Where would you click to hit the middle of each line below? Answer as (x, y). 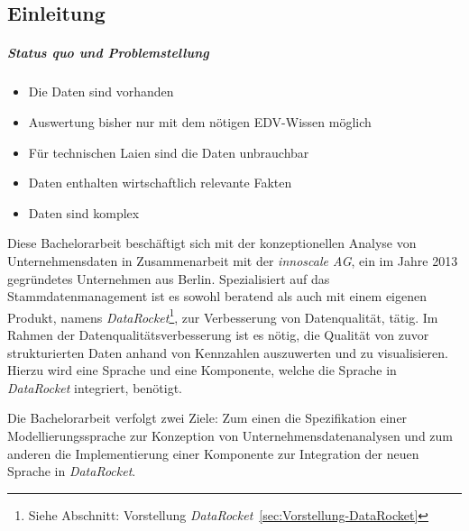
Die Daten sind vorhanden (101, 92)
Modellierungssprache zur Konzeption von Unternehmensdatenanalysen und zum (230, 435)
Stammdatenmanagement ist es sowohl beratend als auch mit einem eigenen (217, 296)
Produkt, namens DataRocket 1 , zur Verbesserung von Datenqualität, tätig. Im (223, 316)
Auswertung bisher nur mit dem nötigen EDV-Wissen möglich (200, 121)
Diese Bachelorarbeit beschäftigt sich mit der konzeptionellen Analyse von (212, 243)
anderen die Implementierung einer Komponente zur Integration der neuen (213, 453)
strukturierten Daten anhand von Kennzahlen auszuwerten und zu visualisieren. (228, 352)
